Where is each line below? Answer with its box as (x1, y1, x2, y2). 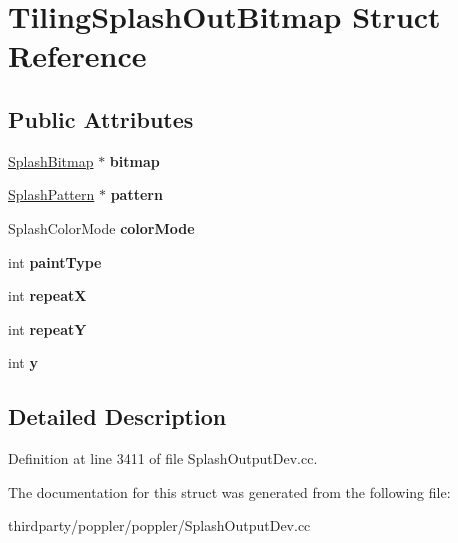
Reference (8, 35, 147, 76)
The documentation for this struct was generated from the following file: (8, 481, 451, 502)
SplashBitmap (8, 150, 94, 171)
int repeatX (8, 285, 87, 306)
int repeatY (8, 318, 87, 339)
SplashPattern (8, 184, 95, 205)
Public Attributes (8, 103, 194, 134)
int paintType (8, 251, 102, 272)
